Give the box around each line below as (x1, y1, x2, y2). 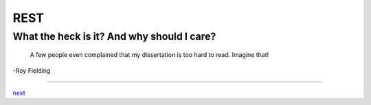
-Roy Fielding (12, 66, 51, 75)
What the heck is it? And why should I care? (12, 30, 216, 43)
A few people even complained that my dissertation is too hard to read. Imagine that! (30, 51, 269, 59)
